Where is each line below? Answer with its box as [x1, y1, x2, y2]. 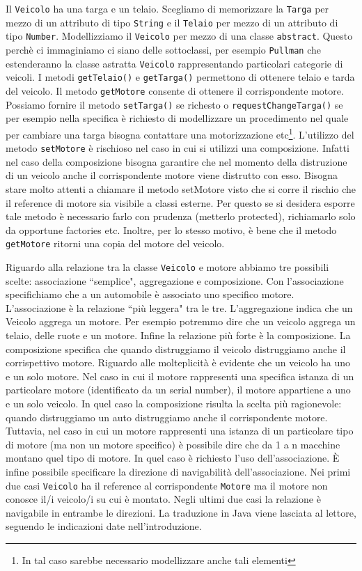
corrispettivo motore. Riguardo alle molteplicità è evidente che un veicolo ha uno [6, 355, 351, 370]
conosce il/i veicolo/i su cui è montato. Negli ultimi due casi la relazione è [6, 492, 321, 506]
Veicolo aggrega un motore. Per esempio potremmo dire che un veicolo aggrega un [6, 314, 356, 329]
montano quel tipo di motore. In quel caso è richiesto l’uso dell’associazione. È [6, 451, 340, 465]
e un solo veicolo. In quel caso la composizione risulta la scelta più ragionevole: [6, 396, 342, 410]
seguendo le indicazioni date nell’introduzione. [6, 519, 202, 533]
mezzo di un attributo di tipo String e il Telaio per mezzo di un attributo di [6, 15, 338, 29]
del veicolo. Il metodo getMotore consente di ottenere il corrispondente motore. [6, 83, 344, 97]
